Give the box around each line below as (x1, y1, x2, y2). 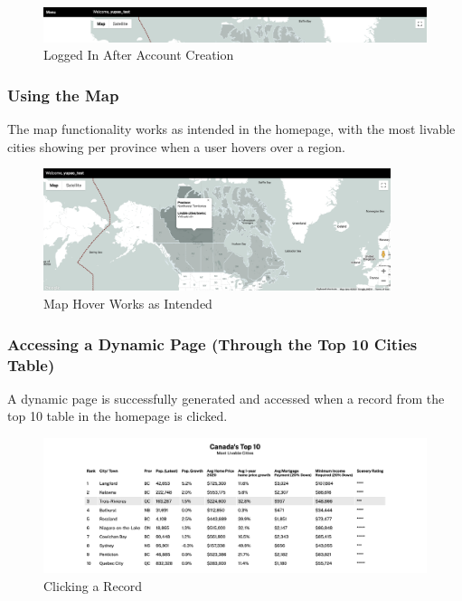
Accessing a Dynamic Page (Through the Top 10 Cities (7, 332, 418, 355)
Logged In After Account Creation (43, 45, 234, 64)
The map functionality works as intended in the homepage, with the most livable (7, 119, 456, 138)
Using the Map (7, 83, 119, 106)
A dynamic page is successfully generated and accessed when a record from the (7, 388, 445, 407)
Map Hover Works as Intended (43, 294, 212, 313)
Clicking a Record (43, 577, 143, 596)
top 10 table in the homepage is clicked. (7, 406, 228, 425)
